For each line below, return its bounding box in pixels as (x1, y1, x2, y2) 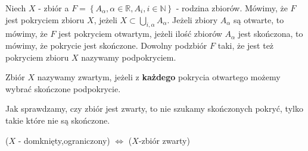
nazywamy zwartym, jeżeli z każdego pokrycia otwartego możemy (37, 71, 281, 83)
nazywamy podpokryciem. (81, 51, 176, 63)
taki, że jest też (217, 39, 274, 51)
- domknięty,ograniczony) (18, 134, 110, 146)
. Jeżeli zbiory (167, 13, 218, 26)
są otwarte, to (234, 13, 284, 26)
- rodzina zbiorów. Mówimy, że (176, 2, 288, 14)
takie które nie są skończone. (5, 114, 110, 126)
